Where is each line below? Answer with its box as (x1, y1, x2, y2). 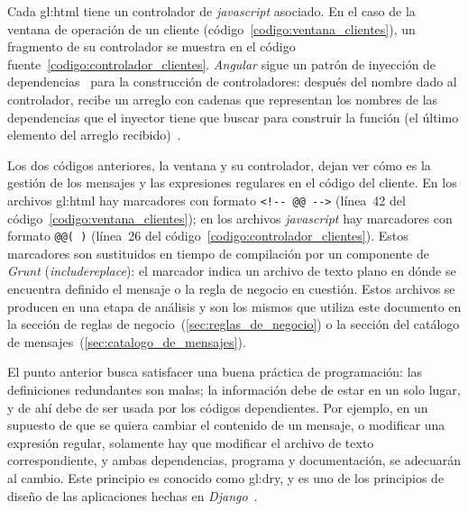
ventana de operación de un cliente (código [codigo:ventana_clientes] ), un (7, 19, 416, 38)
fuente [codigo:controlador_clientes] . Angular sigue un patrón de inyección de (7, 54, 436, 73)
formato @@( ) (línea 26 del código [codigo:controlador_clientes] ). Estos (7, 226, 408, 245)
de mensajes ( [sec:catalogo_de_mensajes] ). (7, 332, 246, 351)
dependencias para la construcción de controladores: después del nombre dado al (7, 72, 457, 91)
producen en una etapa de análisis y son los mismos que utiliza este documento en (7, 297, 462, 315)
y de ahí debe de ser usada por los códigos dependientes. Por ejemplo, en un (7, 397, 428, 416)
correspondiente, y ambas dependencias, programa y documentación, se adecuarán (7, 451, 461, 470)
